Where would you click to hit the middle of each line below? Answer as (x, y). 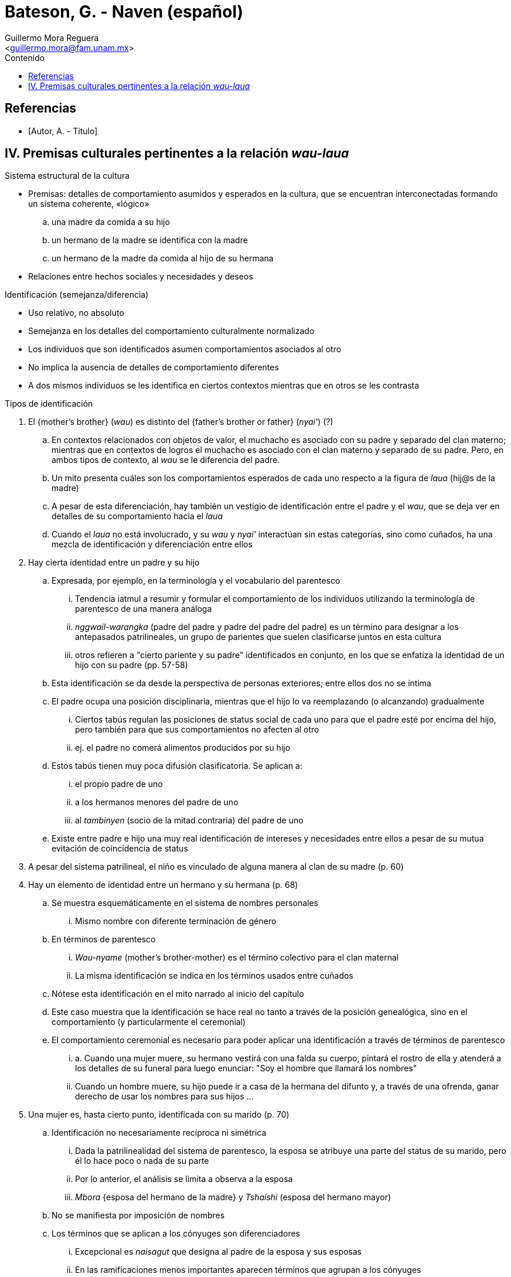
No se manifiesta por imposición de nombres (138, 1215)
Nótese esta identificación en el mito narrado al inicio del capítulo (178, 994)
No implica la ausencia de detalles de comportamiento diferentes (154, 367)
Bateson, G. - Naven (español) (124, 12)
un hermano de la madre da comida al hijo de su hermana (163, 258)
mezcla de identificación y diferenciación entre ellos (152, 544)
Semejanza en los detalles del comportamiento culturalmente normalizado (171, 331)
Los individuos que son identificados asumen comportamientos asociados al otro (185, 349)
